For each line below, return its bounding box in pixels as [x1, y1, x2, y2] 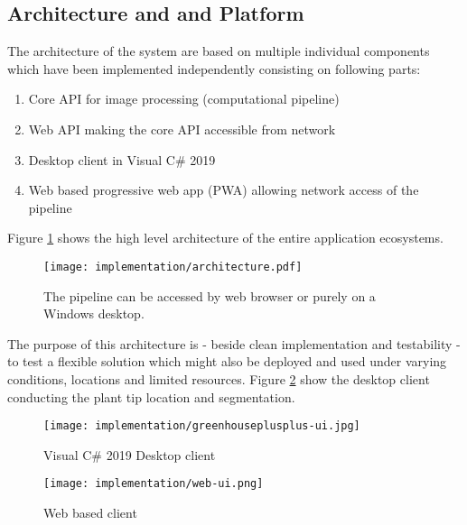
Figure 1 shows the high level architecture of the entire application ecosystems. [7, 228, 444, 247]
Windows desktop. [43, 304, 145, 323]
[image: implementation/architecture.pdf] [43, 260, 303, 273]
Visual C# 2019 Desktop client [43, 445, 216, 464]
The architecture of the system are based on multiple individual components [7, 41, 430, 60]
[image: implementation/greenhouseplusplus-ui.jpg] [43, 419, 360, 433]
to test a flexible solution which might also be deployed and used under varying [7, 352, 447, 371]
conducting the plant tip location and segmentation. [7, 387, 295, 406]
